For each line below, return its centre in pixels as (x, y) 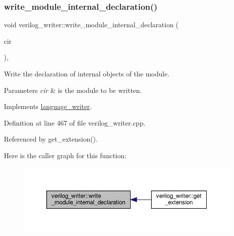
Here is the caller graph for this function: (65, 155)
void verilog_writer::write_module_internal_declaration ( (91, 25)
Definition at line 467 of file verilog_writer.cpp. (75, 122)
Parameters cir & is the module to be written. (73, 90)
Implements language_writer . (48, 106)
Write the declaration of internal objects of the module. (87, 73)
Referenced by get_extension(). (51, 139)
